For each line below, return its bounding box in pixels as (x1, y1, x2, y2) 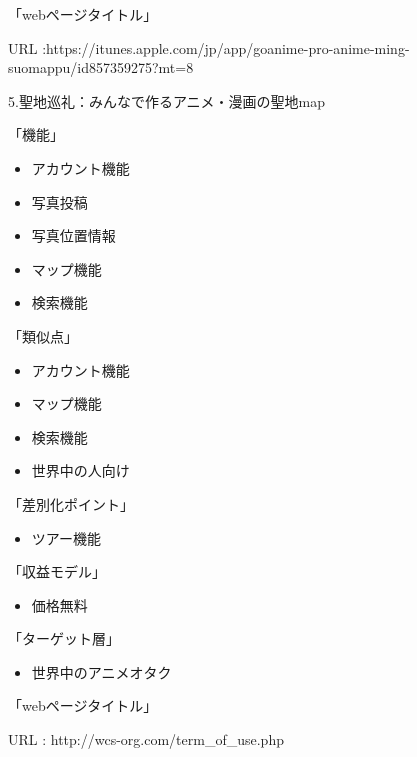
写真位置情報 (31, 225, 116, 246)
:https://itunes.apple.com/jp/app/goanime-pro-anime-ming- (42, 37, 410, 58)
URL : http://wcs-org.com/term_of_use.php (8, 729, 284, 750)
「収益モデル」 (8, 561, 106, 582)
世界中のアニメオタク (31, 661, 172, 682)
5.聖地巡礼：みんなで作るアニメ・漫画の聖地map (8, 90, 326, 111)
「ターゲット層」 (8, 628, 120, 649)
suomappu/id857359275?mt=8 (8, 57, 194, 78)
